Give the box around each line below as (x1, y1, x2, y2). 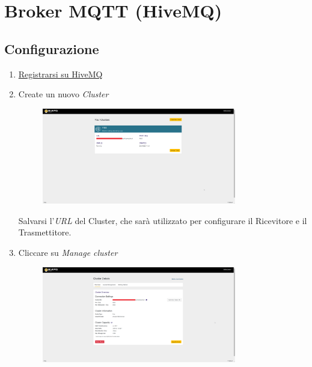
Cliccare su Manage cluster (18, 246, 118, 259)
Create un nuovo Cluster (18, 88, 109, 100)
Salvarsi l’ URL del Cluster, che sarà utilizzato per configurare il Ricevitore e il (18, 214, 307, 226)
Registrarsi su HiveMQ (18, 67, 103, 80)
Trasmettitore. (18, 226, 72, 238)
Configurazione (4, 39, 99, 58)
